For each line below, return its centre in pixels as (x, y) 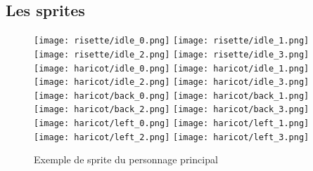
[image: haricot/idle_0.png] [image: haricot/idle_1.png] (172, 68)
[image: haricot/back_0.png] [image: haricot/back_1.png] (172, 96)
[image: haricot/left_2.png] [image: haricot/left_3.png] (172, 137)
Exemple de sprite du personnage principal (126, 159)
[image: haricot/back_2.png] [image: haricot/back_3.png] (172, 110)
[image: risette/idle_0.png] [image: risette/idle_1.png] (172, 41)
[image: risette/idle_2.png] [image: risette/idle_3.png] (172, 54)
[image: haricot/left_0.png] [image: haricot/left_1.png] (172, 124)
